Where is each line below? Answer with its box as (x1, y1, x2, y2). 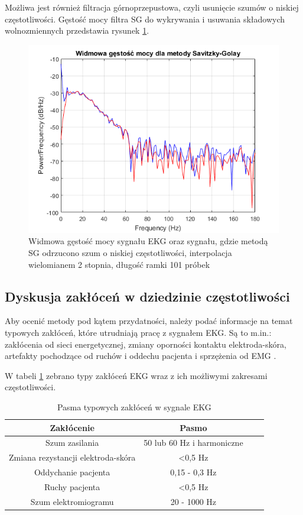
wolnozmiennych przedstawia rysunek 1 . (5, 24, 149, 37)
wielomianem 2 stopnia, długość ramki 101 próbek (28, 258, 210, 270)
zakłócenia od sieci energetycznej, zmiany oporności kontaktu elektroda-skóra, (5, 338, 286, 350)
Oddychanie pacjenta (34, 466, 110, 478)
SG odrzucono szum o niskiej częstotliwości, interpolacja (28, 246, 232, 258)
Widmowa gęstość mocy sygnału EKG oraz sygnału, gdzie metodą (28, 235, 268, 247)
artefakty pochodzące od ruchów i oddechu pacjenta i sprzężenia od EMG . (5, 349, 276, 362)
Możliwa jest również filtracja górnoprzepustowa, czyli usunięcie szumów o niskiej (5, 1, 299, 13)
